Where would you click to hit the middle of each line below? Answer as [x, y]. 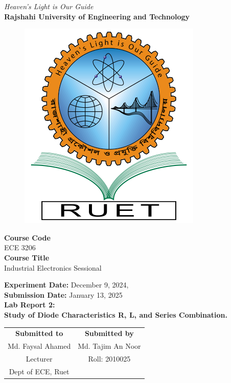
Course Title [27, 257]
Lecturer [39, 358]
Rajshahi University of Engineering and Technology [97, 16]
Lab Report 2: [30, 305]
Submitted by [109, 333]
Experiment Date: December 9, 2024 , [66, 285]
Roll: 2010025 [109, 358]
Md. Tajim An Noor [109, 346]
